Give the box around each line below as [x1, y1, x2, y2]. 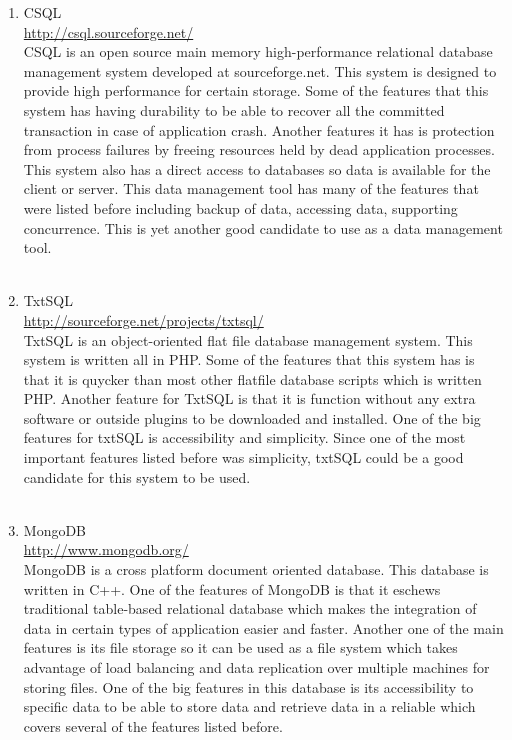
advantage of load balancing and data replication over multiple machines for [23, 657, 490, 677]
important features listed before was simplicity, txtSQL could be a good [23, 447, 464, 468]
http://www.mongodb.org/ [23, 539, 189, 560]
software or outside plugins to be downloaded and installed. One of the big [23, 407, 481, 428]
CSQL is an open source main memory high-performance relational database [23, 41, 493, 62]
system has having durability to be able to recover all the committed [23, 99, 445, 120]
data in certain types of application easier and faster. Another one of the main [23, 617, 504, 638]
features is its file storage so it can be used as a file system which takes [23, 637, 458, 658]
